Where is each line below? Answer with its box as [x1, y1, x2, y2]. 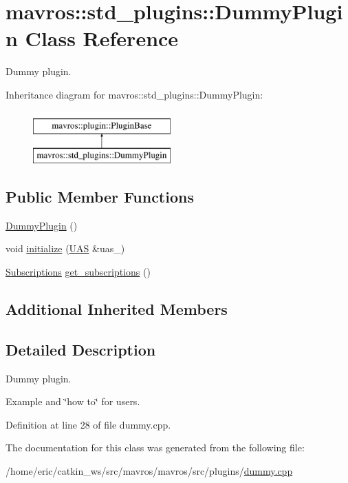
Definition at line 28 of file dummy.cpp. [6, 417, 171, 431]
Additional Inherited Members [6, 298, 228, 320]
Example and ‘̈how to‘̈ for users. [6, 394, 140, 409]
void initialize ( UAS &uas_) [6, 241, 125, 256]
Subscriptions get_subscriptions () [6, 265, 151, 279]
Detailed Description [6, 338, 156, 360]
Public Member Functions [6, 186, 194, 207]
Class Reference [25, 24, 179, 52]
